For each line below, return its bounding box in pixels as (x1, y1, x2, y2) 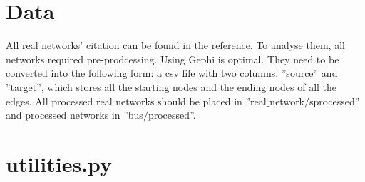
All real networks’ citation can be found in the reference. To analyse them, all (6, 38, 345, 53)
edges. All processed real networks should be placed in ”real (6, 93, 267, 108)
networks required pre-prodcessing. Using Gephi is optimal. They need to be (6, 51, 339, 66)
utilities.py (6, 149, 113, 178)
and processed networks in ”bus (6, 107, 143, 122)
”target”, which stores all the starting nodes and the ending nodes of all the (6, 79, 337, 94)
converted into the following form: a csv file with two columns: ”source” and (6, 65, 338, 80)
